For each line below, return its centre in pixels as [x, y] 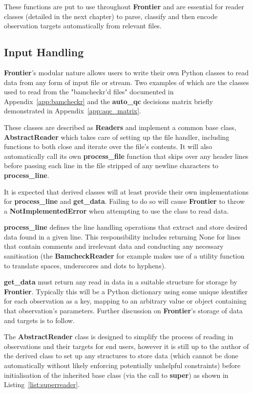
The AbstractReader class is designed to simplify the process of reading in [119, 337]
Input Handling [44, 52]
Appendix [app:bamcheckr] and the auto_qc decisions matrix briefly [108, 101]
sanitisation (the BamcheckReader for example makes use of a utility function [124, 256]
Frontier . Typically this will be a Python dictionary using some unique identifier [126, 291]
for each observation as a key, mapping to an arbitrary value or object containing [125, 301]
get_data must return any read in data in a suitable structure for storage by [121, 282]
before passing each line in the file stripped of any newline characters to [111, 165]
